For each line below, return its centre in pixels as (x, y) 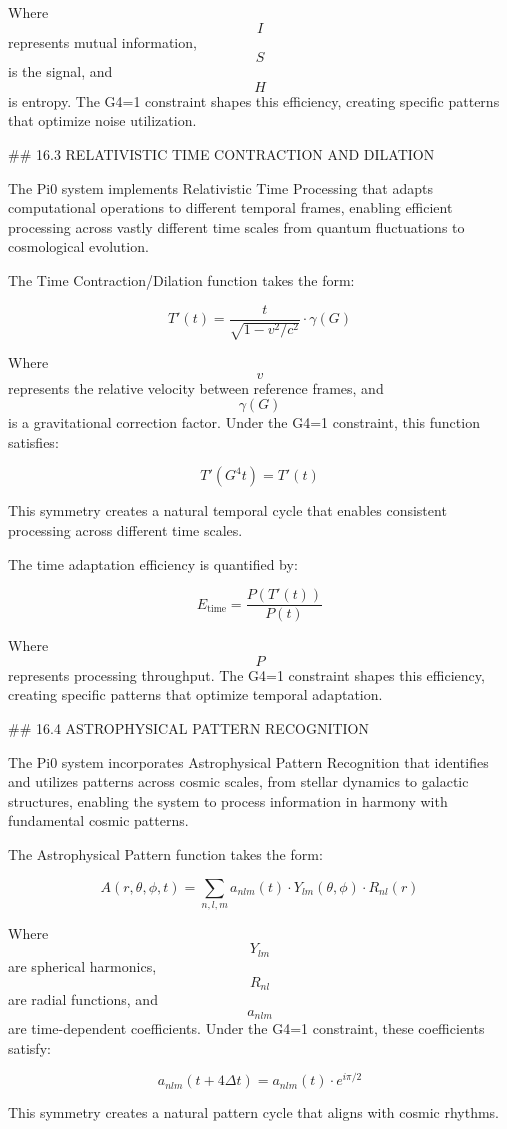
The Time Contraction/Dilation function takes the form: (181, 279)
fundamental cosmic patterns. (98, 820)
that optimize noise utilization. (102, 120)
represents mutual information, (102, 41)
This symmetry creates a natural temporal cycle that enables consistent (227, 510)
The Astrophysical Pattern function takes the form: (165, 853)
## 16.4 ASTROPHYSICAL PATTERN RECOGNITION (188, 727)
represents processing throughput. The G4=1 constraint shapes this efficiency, (246, 674)
